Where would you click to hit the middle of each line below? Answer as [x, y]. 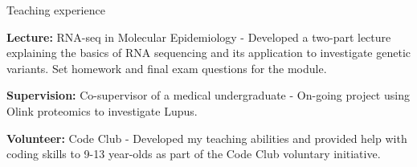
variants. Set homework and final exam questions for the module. [167, 68]
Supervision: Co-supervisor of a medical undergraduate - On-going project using [208, 95]
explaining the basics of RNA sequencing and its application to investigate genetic [209, 53]
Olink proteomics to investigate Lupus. [102, 110]
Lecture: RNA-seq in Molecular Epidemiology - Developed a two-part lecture [199, 37]
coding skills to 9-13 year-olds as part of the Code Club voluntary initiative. [194, 154]
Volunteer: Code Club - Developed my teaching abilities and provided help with [207, 138]
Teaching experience [56, 10]
